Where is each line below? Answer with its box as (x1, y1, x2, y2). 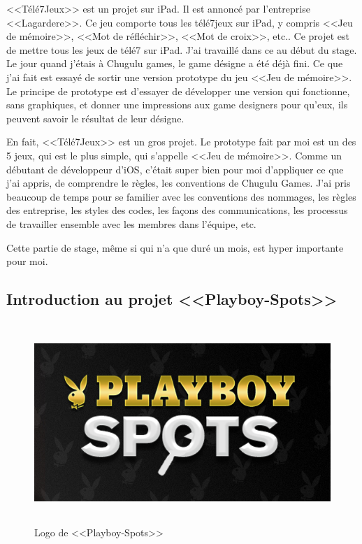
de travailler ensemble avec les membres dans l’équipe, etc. (6, 216, 256, 231)
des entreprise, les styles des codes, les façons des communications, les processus (6, 203, 348, 217)
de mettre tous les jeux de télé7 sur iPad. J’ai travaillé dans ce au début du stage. (6, 42, 357, 57)
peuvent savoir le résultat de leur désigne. (6, 110, 184, 125)
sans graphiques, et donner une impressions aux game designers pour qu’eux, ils (6, 97, 348, 112)
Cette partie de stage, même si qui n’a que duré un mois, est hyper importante (6, 240, 344, 255)
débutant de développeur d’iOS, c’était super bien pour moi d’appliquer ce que (6, 162, 344, 176)
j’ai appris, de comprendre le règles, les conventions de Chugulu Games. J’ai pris (6, 176, 351, 190)
